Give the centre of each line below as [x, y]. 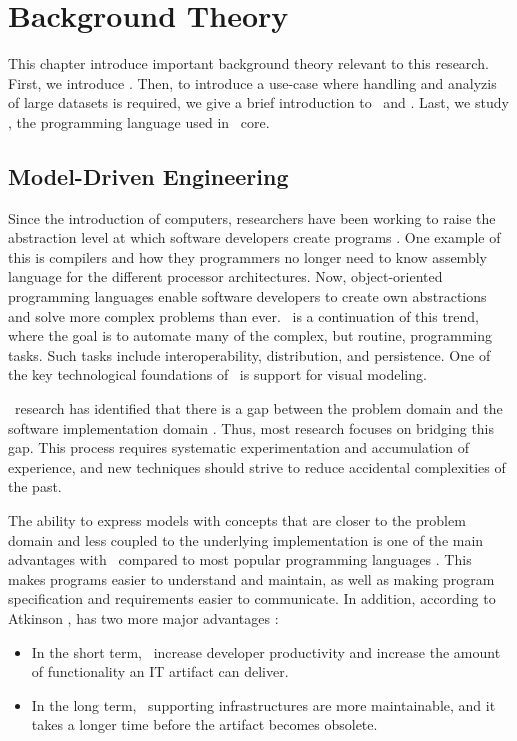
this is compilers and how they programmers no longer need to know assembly [247, 256]
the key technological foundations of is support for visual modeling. [217, 374]
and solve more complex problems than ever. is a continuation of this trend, [244, 315]
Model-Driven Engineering [148, 175]
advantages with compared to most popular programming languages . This [240, 559]
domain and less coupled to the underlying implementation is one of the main [246, 539]
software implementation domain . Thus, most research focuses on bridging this [251, 427]
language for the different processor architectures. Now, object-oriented [225, 276]
